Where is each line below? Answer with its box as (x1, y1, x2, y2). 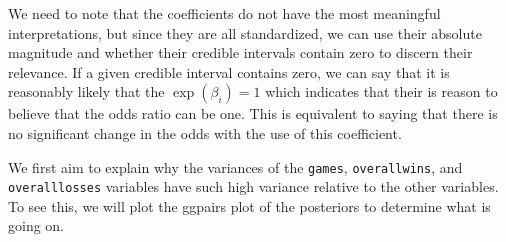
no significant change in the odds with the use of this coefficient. (8, 122, 402, 143)
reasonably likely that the (8, 81, 165, 102)
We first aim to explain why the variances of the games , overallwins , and (8, 156, 463, 177)
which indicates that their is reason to (265, 81, 498, 102)
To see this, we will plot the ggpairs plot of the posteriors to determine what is (8, 195, 491, 216)
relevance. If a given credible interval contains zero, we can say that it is (8, 61, 450, 82)
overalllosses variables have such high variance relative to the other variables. (8, 176, 499, 197)
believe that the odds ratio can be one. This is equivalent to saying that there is (8, 103, 498, 124)
